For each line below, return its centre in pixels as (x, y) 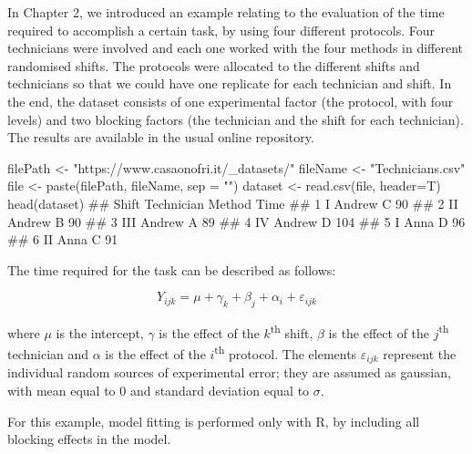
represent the (420, 354)
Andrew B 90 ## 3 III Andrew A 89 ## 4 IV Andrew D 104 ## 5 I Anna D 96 (236, 221)
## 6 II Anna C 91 (63, 239)
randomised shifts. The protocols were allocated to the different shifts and (214, 65)
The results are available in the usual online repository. (161, 137)
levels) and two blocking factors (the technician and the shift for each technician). (236, 119)
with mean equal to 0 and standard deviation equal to (159, 391)
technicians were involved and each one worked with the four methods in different (236, 48)
